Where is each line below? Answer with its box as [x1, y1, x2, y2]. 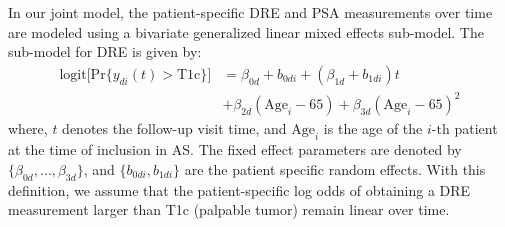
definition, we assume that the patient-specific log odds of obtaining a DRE [8, 179, 471, 200]
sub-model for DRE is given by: [8, 41, 202, 62]
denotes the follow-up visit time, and [62, 118, 287, 139]
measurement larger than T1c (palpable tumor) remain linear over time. [8, 199, 450, 220]
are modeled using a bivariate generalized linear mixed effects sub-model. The [8, 21, 484, 42]
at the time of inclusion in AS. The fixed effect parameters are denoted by [8, 139, 462, 160]
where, [8, 118, 48, 139]
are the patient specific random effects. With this [184, 158, 486, 179]
